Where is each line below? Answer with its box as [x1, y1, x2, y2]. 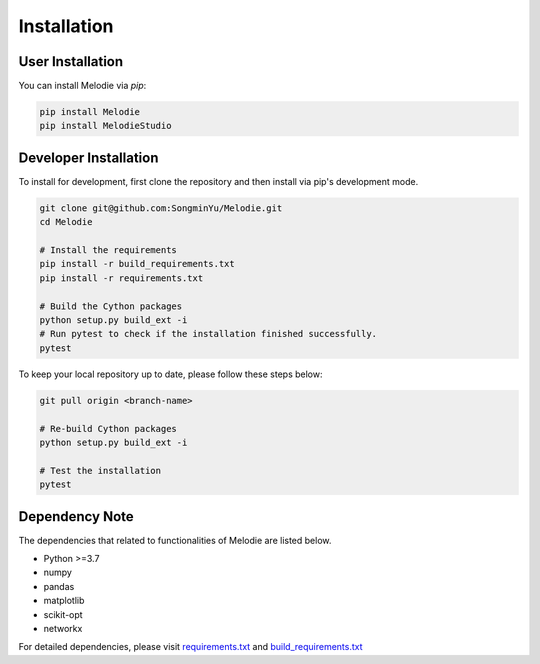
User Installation [18, 53, 124, 70]
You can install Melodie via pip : [18, 80, 147, 92]
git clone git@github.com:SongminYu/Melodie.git [39, 202, 283, 214]
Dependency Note [18, 508, 134, 525]
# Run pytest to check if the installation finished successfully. [39, 328, 378, 340]
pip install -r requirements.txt [39, 272, 204, 284]
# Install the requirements [39, 245, 177, 256]
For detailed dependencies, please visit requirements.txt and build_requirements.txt [18, 641, 364, 653]
